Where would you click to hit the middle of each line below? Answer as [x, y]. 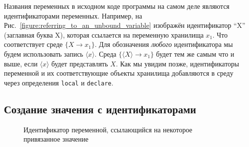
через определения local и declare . [59, 82]
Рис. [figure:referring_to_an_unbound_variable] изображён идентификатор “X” [125, 25]
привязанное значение [56, 139]
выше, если [21, 63]
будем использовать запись [44, 53]
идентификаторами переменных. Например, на [73, 15]
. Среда [105, 53]
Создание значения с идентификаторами [100, 109]
